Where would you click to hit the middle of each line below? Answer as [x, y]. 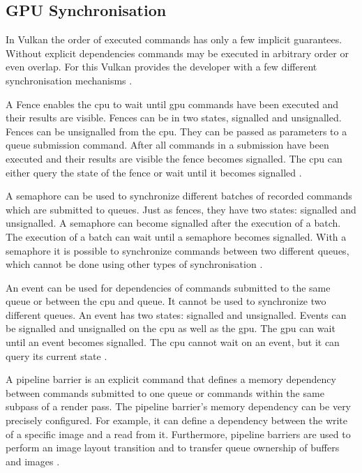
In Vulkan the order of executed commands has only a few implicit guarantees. [174, 39]
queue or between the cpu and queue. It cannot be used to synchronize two [166, 301]
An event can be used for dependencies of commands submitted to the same [168, 287]
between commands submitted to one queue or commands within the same [165, 392]
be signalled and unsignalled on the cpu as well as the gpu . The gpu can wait [171, 328]
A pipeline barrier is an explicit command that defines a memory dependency [171, 379]
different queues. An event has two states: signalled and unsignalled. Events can [176, 314]
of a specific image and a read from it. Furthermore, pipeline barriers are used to [178, 434]
